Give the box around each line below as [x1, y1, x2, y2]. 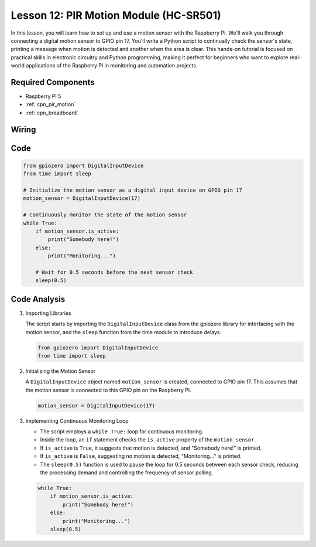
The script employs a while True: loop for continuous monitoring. [40, 428, 204, 435]
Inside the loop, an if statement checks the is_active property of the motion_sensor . [40, 436, 256, 443]
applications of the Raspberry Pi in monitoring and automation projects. [25, 62, 198, 69]
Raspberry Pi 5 [25, 93, 61, 100]
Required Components [11, 77, 95, 87]
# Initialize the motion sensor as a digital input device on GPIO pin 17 [23, 186, 243, 193]
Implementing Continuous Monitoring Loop [25, 417, 129, 424]
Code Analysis [11, 294, 66, 304]
